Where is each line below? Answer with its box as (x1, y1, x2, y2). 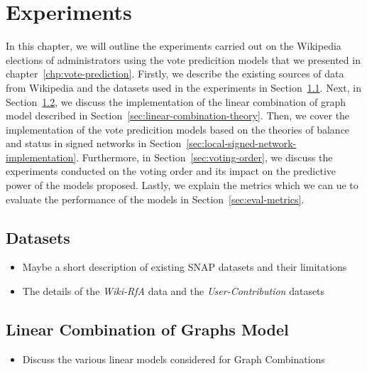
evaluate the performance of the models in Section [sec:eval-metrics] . (6, 191, 305, 206)
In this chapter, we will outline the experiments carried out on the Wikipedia (6, 38, 341, 53)
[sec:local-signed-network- (186, 136, 297, 151)
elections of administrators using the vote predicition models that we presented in (6, 52, 361, 67)
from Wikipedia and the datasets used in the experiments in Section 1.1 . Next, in (6, 80, 361, 95)
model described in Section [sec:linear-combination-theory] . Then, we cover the (6, 108, 350, 123)
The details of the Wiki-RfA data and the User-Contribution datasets (22, 284, 325, 299)
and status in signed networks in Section (6, 136, 182, 151)
